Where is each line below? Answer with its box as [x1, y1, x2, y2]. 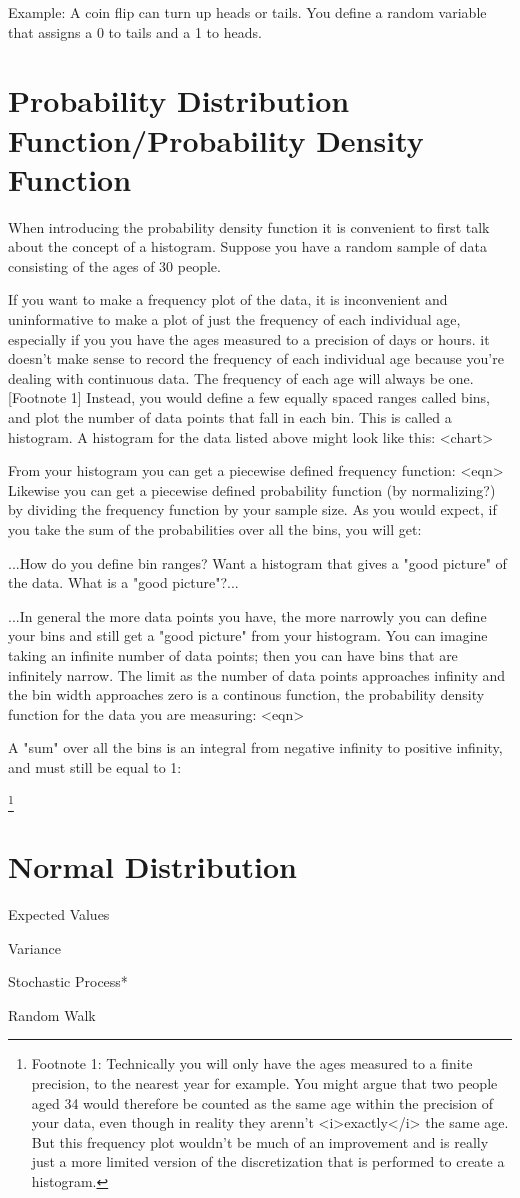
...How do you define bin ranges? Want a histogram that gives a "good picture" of [8, 552, 507, 573]
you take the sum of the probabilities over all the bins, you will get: [8, 519, 422, 539]
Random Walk [8, 1004, 96, 1025]
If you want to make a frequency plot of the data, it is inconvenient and [8, 289, 448, 310]
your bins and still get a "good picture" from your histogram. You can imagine [8, 625, 488, 646]
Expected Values [8, 903, 110, 924]
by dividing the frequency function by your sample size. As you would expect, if [8, 499, 497, 520]
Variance [8, 937, 61, 958]
